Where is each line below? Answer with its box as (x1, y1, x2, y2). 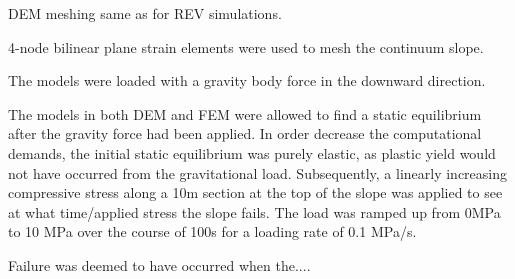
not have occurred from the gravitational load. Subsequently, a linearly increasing (8, 162, 507, 183)
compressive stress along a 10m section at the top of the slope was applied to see (8, 182, 503, 203)
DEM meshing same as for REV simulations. (8, 3, 282, 23)
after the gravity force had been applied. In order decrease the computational (8, 123, 482, 144)
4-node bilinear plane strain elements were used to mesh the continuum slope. (8, 36, 484, 57)
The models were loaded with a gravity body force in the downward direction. (8, 70, 486, 91)
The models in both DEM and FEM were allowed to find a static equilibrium (8, 103, 482, 124)
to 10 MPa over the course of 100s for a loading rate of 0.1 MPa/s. (8, 221, 417, 242)
